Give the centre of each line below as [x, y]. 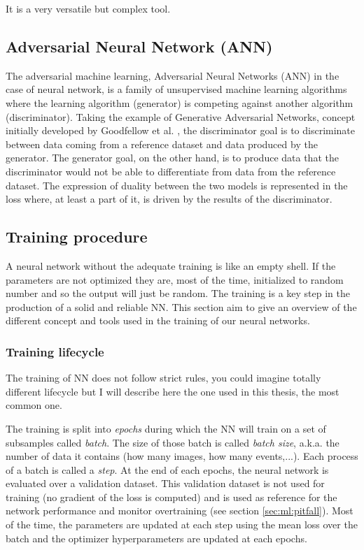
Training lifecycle [55, 351]
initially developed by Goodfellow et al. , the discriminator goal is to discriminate [181, 130]
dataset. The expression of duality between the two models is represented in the [177, 185]
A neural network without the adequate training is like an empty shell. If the [171, 265]
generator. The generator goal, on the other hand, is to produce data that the [172, 158]
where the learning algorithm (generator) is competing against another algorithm [180, 102]
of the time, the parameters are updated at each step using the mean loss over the [182, 524]
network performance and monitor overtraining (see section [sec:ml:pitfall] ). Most [180, 511]
